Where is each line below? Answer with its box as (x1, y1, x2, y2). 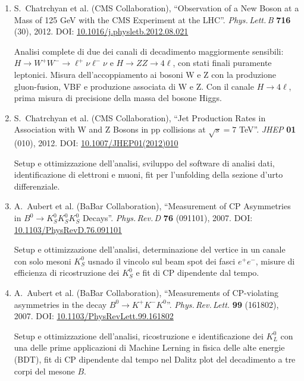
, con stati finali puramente (173, 56, 272, 69)
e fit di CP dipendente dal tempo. (136, 266, 259, 279)
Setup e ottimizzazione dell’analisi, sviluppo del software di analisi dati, (14, 156, 275, 169)
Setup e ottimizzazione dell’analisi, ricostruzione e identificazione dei (14, 329, 264, 342)
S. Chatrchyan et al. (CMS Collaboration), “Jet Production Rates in (14, 111, 266, 124)
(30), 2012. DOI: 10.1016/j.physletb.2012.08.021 (14, 25, 189, 37)
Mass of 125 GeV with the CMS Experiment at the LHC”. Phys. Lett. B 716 (14, 13, 291, 26)
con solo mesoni (14, 254, 71, 267)
